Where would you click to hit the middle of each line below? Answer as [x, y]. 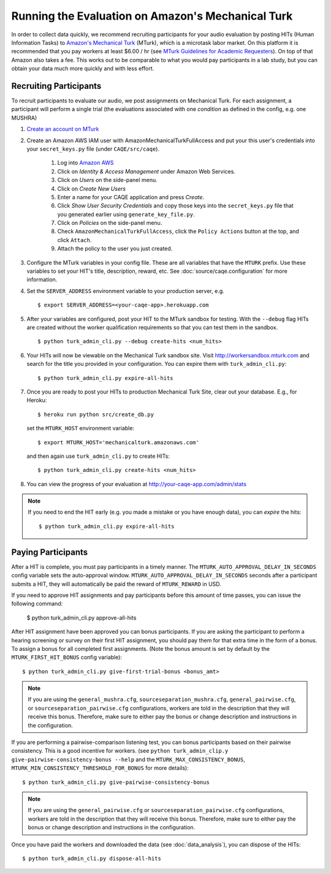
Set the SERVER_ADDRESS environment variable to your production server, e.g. [126, 291]
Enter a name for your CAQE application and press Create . [131, 197]
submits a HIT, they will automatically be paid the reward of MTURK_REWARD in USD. [116, 584]
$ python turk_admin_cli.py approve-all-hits [82, 617]
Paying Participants [50, 552]
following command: [37, 604]
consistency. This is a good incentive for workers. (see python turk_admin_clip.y [120, 751]
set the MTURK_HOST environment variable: [81, 428]
